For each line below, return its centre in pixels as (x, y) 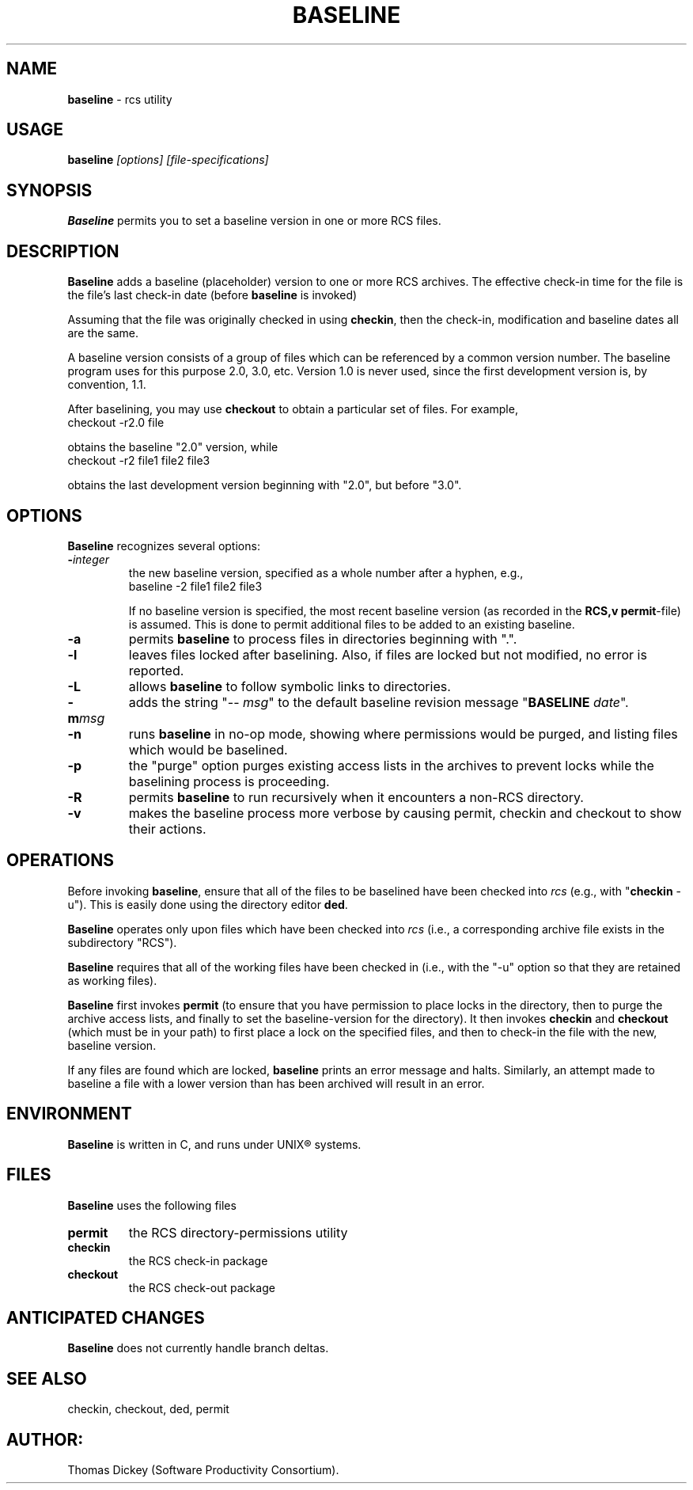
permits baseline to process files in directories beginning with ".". (323, 639)
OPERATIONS (60, 861)
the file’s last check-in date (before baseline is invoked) (212, 295)
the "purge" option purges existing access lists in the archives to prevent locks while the (391, 765)
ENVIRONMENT (69, 1114)
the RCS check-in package (198, 1260)
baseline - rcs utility (120, 99)
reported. (156, 670)
